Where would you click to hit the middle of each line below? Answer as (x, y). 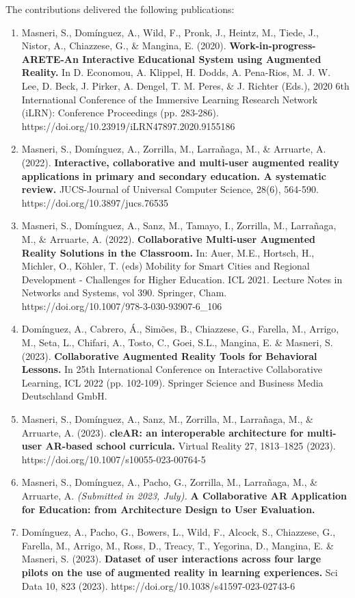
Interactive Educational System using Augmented (202, 58)
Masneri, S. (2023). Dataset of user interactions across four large (171, 559)
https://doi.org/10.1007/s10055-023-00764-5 (114, 459)
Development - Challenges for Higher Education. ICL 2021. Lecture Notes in (182, 279)
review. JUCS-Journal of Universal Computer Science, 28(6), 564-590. (170, 189)
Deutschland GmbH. (64, 396)
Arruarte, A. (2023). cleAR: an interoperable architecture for (162, 432)
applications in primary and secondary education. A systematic (174, 175)
